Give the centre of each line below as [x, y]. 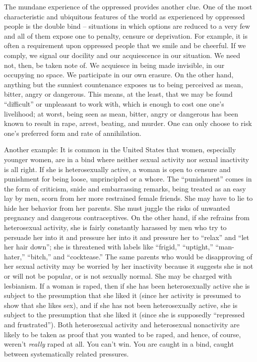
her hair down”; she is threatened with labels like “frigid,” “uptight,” [109, 247]
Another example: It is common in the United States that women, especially [120, 150]
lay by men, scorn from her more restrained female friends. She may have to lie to [128, 198]
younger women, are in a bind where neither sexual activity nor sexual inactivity [127, 159]
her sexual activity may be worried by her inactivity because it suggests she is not [129, 266]
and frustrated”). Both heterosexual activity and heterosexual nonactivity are [122, 324]
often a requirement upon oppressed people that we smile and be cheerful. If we [125, 45]
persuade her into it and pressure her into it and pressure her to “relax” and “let [127, 237]
